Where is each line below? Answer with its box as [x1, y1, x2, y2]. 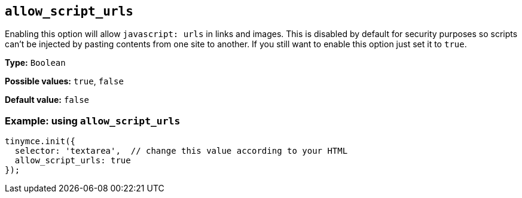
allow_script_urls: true [14, 156, 131, 166]
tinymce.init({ [5, 136, 76, 147]
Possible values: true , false [5, 76, 124, 87]
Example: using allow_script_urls [5, 114, 181, 127]
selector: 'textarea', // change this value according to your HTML [14, 146, 348, 156]
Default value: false [5, 95, 90, 105]
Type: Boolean [5, 57, 66, 68]
